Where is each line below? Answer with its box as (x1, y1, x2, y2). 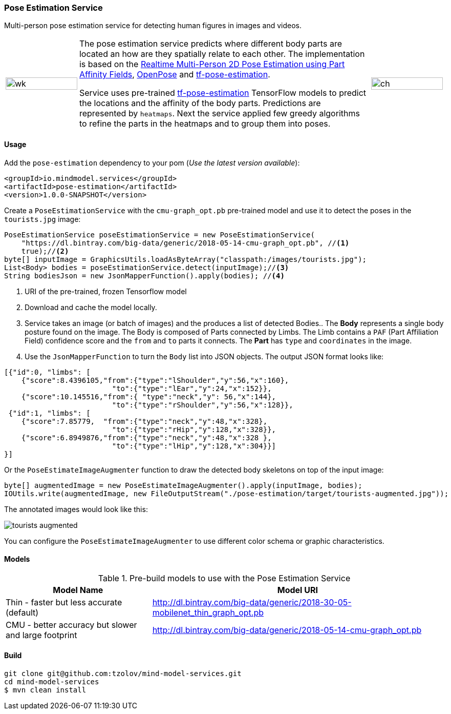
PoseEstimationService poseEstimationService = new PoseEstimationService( (4, 230, 315, 239)
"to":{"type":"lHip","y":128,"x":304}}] (112, 441, 276, 450)
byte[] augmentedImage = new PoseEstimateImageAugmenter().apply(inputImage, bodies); (4, 481, 362, 489)
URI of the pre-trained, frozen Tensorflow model (25, 287, 187, 296)
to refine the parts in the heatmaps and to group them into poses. (79, 118, 331, 129)
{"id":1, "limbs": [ (8, 409, 91, 417)
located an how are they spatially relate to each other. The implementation (79, 49, 365, 59)
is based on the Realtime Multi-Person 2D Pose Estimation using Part (79, 59, 345, 70)
